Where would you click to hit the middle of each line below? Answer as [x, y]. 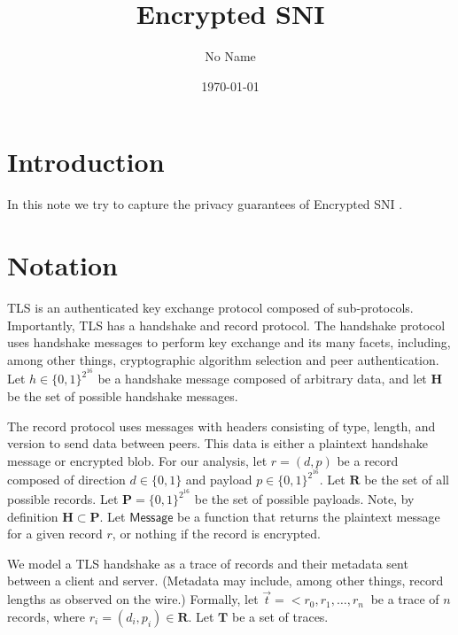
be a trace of [405, 599]
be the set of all [407, 480]
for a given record [55, 534]
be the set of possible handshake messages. [123, 396]
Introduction [86, 162]
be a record [368, 460]
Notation [62, 265]
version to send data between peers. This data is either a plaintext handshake [218, 443]
